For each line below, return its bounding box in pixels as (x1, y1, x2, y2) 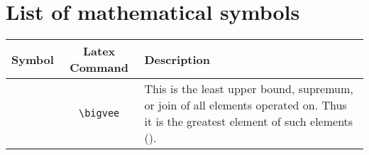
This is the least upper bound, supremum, (144, 80, 353, 97)
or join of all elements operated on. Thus (144, 97, 347, 114)
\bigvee (78, 107, 120, 119)
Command (70, 59, 128, 76)
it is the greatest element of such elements (144, 113, 353, 130)
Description (144, 50, 211, 68)
